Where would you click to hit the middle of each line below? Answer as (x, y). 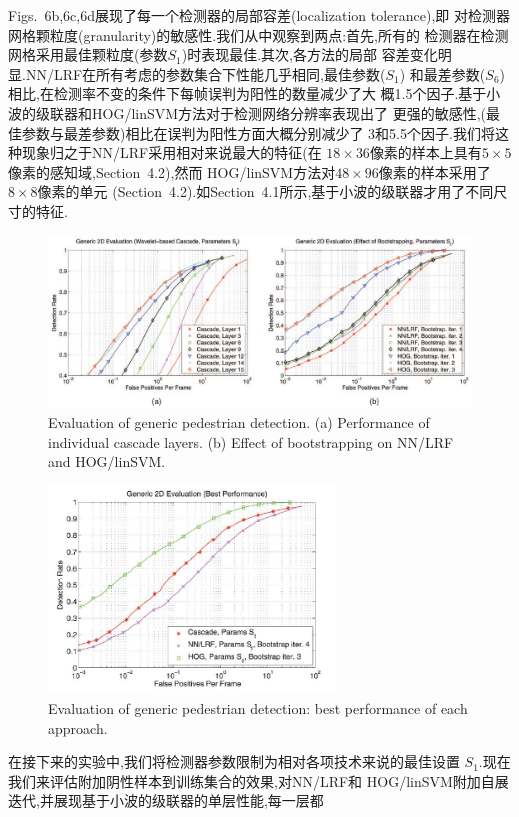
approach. (78, 727)
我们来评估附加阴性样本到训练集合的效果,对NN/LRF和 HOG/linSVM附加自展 (258, 780)
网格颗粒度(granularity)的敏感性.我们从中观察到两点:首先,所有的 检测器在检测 (258, 34)
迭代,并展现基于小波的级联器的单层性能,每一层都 (166, 800)
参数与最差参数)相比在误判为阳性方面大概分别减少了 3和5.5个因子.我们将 (258, 132)
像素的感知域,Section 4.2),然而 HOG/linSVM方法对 (172, 171)
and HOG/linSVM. (107, 461)
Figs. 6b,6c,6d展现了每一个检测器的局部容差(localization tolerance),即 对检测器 (259, 15)
